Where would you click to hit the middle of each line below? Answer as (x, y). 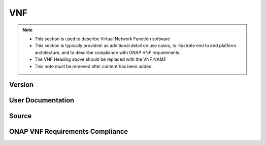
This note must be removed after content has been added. (94, 66)
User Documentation (42, 100)
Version (21, 85)
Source (20, 116)
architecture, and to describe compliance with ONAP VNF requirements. (108, 52)
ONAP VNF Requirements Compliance (68, 132)
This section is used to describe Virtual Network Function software (102, 39)
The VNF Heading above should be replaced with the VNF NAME (100, 59)
